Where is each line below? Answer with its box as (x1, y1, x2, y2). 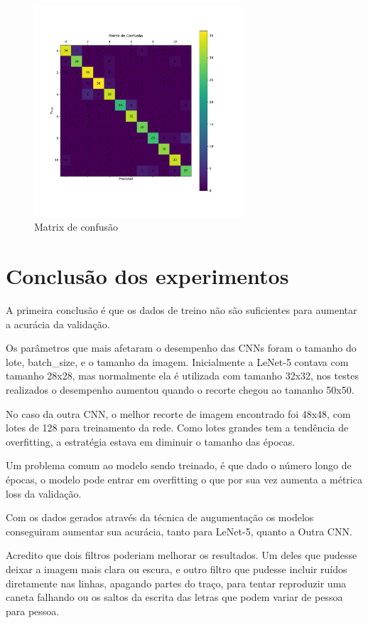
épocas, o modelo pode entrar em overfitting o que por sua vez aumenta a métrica (6, 472, 362, 487)
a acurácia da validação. (6, 316, 110, 331)
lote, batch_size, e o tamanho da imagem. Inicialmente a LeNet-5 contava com (6, 354, 349, 369)
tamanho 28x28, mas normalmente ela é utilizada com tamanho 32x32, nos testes (6, 368, 359, 383)
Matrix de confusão (34, 219, 118, 234)
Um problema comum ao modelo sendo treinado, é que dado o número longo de (6, 458, 352, 473)
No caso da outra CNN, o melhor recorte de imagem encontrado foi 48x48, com (6, 406, 351, 421)
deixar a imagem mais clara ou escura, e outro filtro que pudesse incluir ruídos (6, 562, 347, 577)
